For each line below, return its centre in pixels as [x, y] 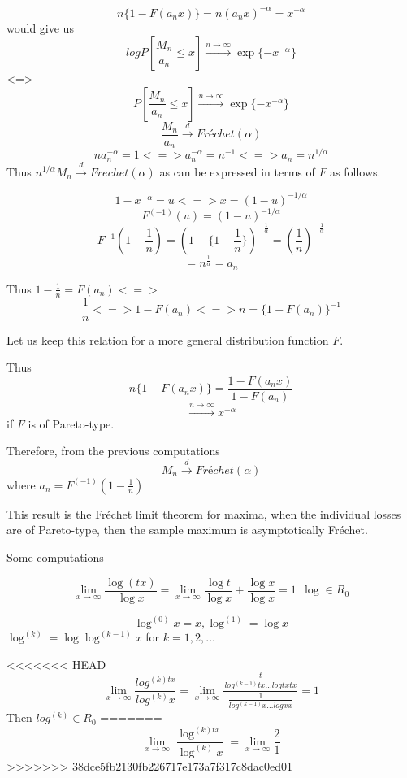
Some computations [55, 556]
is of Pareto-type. [71, 423]
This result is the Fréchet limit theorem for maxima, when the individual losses [204, 513]
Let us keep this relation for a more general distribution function [168, 339]
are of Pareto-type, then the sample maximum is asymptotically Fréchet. [187, 530]
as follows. [355, 171]
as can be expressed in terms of [237, 171]
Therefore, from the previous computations [113, 451]
